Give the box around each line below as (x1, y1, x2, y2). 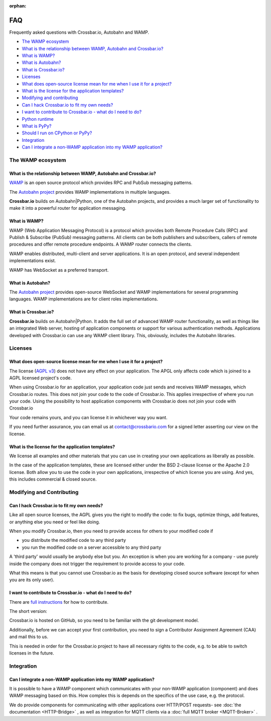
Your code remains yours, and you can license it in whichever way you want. (9, 414, 168, 420)
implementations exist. (9, 258, 56, 264)
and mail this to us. (9, 634, 49, 640)
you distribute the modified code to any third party (22, 537, 126, 543)
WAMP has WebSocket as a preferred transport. (9, 267, 109, 273)
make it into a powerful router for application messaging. (9, 205, 126, 211)
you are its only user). (9, 577, 55, 583)
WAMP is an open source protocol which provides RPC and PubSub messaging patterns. (9, 180, 193, 186)
